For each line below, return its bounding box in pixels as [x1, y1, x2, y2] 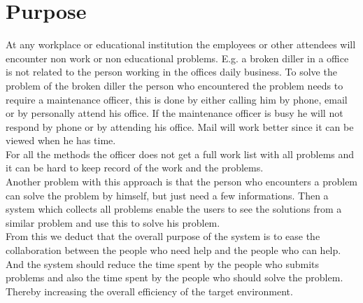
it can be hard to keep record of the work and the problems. [6, 160, 264, 175]
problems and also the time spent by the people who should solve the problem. [6, 270, 343, 285]
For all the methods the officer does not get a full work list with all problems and [6, 146, 355, 161]
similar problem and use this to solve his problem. [6, 215, 220, 230]
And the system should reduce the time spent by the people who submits [6, 256, 320, 271]
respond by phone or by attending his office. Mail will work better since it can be [6, 119, 354, 134]
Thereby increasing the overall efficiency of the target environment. [6, 283, 293, 298]
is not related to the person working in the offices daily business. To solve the [6, 64, 337, 79]
